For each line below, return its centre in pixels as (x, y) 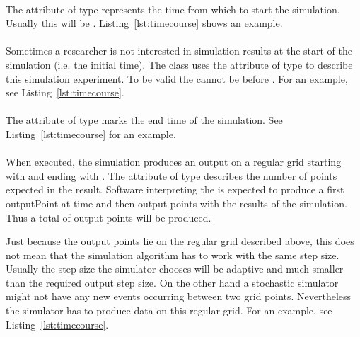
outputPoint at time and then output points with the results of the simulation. (176, 203)
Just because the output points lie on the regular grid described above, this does (180, 241)
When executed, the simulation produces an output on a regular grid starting (174, 162)
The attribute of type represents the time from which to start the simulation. (173, 9)
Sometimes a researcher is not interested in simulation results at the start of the (179, 51)
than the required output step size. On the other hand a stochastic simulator (172, 282)
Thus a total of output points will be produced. (109, 217)
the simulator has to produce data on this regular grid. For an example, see (169, 310)
